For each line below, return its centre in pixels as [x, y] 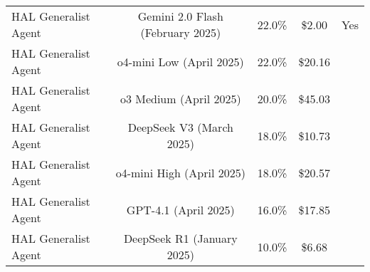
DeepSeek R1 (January [180, 238]
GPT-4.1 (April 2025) [180, 209]
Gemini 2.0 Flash [180, 16]
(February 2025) [181, 32]
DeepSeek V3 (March [180, 127]
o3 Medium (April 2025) [180, 98]
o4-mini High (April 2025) [180, 172]
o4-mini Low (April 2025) [180, 61]
